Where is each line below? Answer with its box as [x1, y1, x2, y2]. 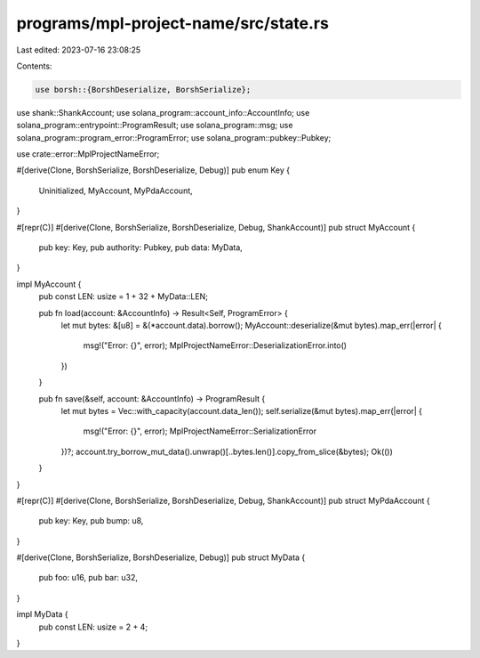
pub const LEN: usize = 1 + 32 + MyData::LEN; [38, 291, 209, 302]
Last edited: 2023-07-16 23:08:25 [16, 45, 141, 55]
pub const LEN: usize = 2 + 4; [38, 621, 148, 632]
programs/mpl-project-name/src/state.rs [16, 13, 329, 33]
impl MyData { [16, 609, 68, 620]
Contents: [16, 61, 52, 71]
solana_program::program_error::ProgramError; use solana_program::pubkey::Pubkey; [16, 132, 332, 142]
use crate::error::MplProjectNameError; [16, 149, 160, 159]
